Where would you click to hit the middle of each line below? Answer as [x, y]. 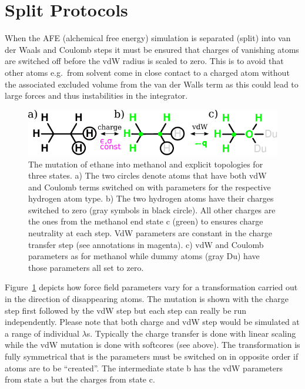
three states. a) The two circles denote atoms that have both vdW [148, 175]
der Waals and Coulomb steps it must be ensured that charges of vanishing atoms [152, 49]
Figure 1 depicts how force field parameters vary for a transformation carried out [151, 287]
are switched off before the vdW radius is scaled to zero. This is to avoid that [144, 61]
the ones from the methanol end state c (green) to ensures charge [146, 221]
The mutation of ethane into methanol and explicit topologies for [146, 164]
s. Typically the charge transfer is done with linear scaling [191, 333]
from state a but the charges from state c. [80, 379]
